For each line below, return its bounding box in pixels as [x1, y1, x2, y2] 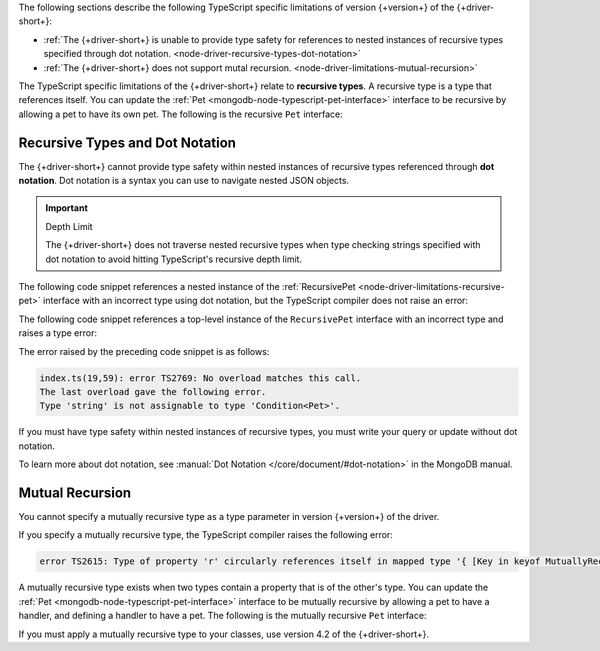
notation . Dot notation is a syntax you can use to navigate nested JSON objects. [18, 175, 350, 187]
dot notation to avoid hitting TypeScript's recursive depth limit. [45, 253, 303, 265]
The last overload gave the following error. [39, 386, 267, 397]
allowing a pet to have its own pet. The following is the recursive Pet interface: [18, 108, 344, 120]
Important [45, 202, 89, 214]
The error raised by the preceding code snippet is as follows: [18, 345, 270, 357]
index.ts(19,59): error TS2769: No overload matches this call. [39, 372, 362, 384]
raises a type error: [18, 327, 97, 339]
